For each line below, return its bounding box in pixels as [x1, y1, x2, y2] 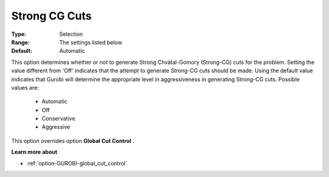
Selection [59, 30, 83, 38]
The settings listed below [59, 38, 122, 46]
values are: [11, 84, 39, 91]
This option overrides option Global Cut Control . [11, 137, 135, 144]
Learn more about [11, 148, 58, 156]
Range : [11, 38, 30, 46]
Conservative [41, 115, 76, 122]
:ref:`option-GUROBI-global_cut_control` [26, 159, 127, 167]
